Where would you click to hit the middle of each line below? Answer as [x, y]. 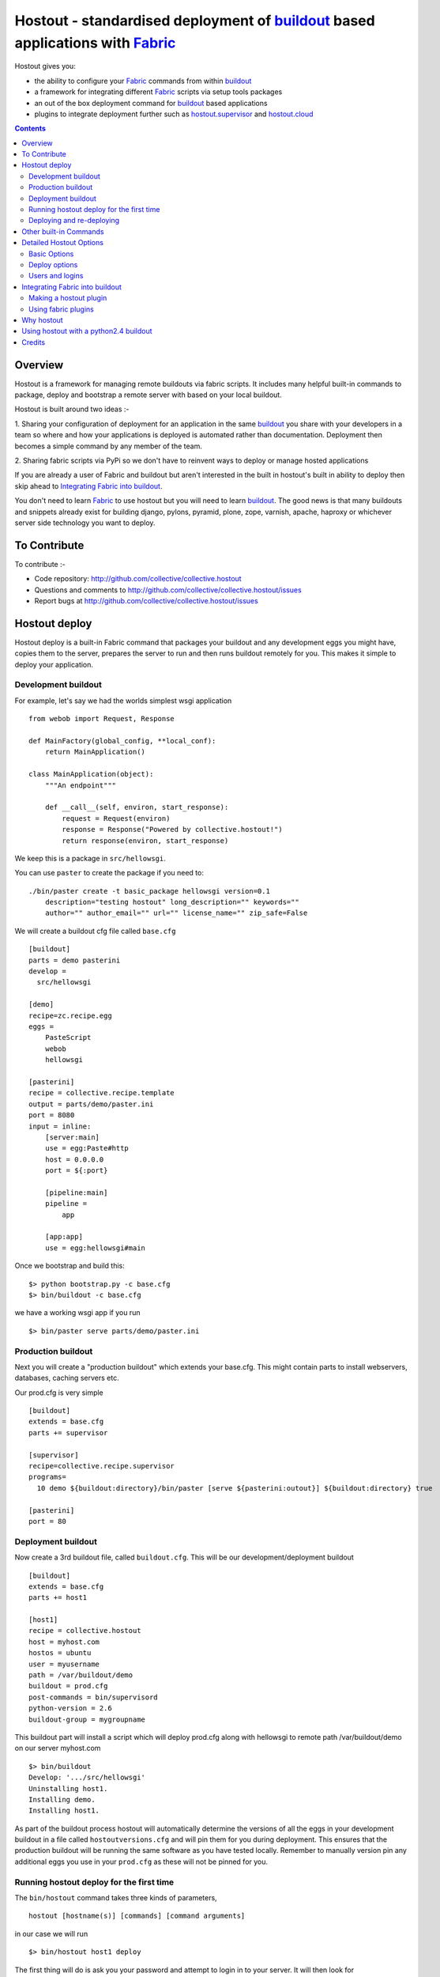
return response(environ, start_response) [145, 841]
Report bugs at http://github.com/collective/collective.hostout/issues [146, 601]
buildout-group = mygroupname [87, 1719]
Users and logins [56, 276]
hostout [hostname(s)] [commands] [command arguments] [137, 1916]
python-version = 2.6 [70, 1709]
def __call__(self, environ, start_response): [137, 807]
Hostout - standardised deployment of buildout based [195, 21]
